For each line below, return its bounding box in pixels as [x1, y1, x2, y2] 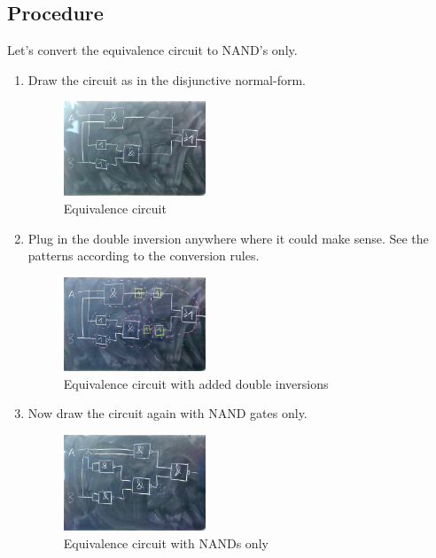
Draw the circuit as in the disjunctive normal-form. [27, 70, 306, 89]
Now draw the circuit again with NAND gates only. [27, 404, 308, 422]
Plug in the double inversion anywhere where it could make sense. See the [27, 229, 429, 247]
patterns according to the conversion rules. [27, 246, 260, 265]
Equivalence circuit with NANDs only [63, 533, 269, 552]
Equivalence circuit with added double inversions [63, 374, 329, 392]
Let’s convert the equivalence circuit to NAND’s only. [7, 41, 298, 59]
